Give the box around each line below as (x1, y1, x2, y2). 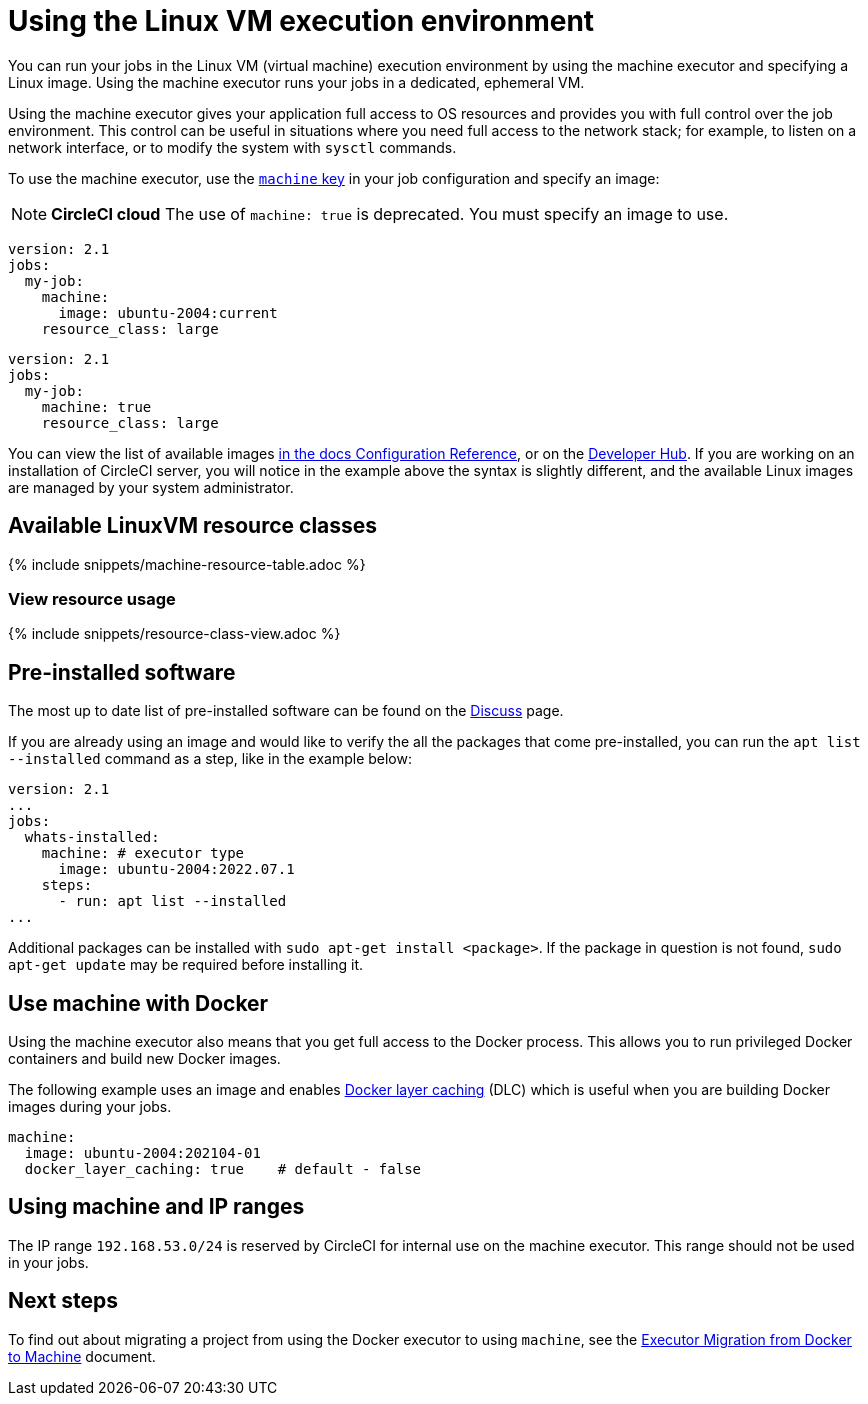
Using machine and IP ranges (8, 1194, 305, 1220)
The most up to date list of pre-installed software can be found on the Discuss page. (8, 702, 564, 720)
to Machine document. (8, 1347, 156, 1365)
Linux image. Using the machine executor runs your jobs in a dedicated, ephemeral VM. (8, 73, 585, 91)
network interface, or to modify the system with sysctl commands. (8, 138, 457, 156)
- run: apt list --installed (58, 893, 287, 910)
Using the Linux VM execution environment (8, 4, 595, 38)
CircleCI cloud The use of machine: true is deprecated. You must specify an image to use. (51, 203, 729, 224)
